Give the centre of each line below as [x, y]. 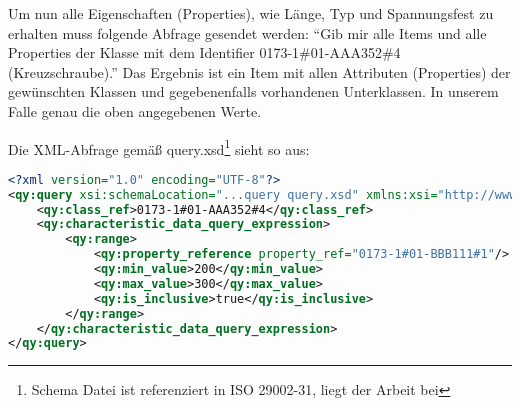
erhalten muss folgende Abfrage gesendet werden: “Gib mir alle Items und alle [247, 32]
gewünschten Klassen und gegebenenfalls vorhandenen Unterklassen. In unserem [253, 91]
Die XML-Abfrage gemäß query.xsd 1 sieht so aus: [159, 147]
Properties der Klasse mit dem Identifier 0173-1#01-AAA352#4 [204, 52]
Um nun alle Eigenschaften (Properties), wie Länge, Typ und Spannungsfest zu [251, 13]
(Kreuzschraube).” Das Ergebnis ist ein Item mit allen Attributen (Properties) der [259, 71]
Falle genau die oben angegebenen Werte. [135, 110]
